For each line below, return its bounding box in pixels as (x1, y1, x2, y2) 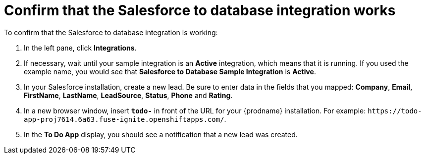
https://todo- (368, 106, 422, 115)
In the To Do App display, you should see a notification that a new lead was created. (24, 130, 298, 139)
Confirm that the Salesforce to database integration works (4, 2, 396, 19)
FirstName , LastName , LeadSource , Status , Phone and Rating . (24, 91, 233, 100)
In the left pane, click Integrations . (24, 43, 137, 52)
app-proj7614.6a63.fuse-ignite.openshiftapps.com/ (24, 115, 224, 123)
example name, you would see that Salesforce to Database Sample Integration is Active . (24, 67, 317, 76)
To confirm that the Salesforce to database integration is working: (4, 28, 218, 37)
